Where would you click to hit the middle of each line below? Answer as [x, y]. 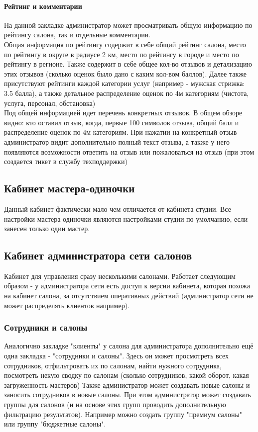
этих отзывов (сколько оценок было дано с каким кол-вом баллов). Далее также [125, 73]
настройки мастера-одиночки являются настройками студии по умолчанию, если [126, 218]
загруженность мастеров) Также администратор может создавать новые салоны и [127, 385]
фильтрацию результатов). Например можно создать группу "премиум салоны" [123, 414]
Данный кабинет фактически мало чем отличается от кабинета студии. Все [118, 209]
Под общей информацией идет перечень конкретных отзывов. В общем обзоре [123, 113]
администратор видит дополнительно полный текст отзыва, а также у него [117, 141]
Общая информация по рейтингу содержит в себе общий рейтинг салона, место [125, 44]
